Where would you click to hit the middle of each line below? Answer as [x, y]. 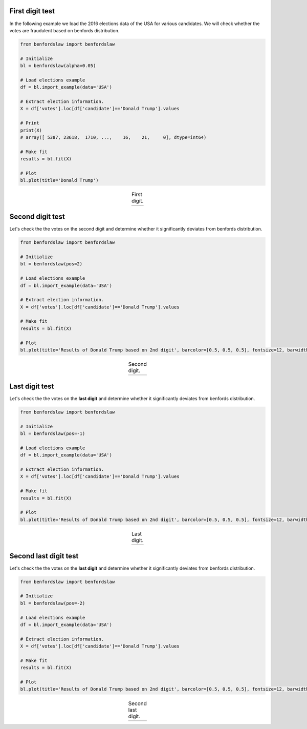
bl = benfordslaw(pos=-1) [53, 434]
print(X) [31, 130]
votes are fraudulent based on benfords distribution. [64, 30]
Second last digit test [44, 556]
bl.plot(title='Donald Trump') [60, 180]
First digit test [32, 11]
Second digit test [37, 217]
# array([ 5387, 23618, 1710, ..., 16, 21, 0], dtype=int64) [113, 137]
